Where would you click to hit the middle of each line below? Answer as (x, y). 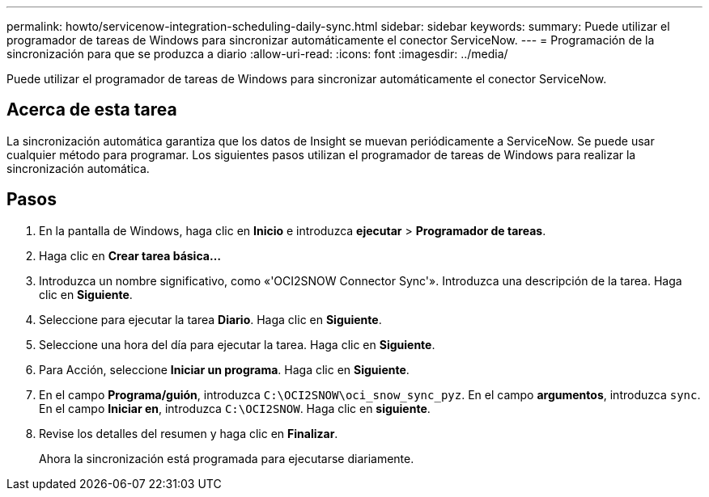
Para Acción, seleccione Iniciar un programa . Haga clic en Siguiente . (224, 369)
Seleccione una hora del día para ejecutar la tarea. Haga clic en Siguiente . (237, 344)
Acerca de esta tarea (92, 110)
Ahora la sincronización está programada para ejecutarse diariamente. (227, 458)
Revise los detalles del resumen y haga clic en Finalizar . (189, 433)
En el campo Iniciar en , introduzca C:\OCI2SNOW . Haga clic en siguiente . (235, 408)
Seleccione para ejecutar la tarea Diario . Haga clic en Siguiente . (210, 319)
